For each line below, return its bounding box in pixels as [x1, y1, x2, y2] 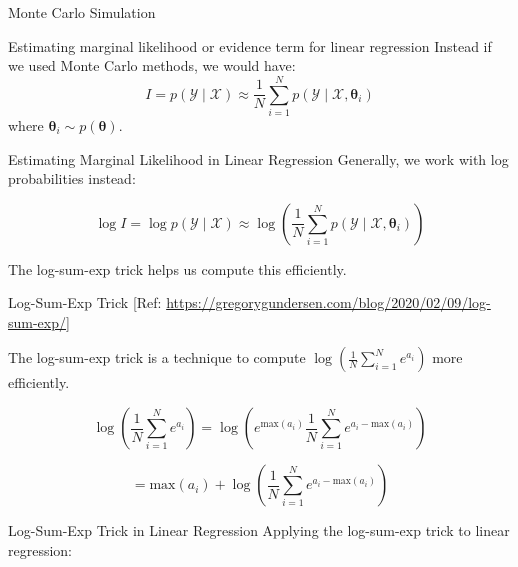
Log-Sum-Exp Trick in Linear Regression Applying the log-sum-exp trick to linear [8, 520, 510, 541]
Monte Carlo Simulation [8, 2, 156, 22]
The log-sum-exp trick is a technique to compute [8, 347, 306, 368]
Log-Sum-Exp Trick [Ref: [8, 292, 162, 313]
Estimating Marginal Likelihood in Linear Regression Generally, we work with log [8, 148, 509, 169]
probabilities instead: [8, 168, 136, 189]
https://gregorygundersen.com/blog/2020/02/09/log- [166, 292, 491, 313]
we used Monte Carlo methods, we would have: [8, 55, 296, 76]
